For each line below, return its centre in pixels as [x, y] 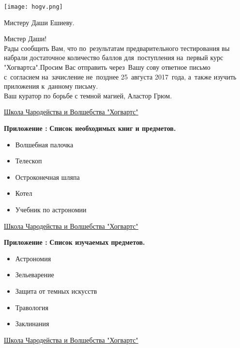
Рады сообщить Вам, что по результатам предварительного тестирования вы [117, 48]
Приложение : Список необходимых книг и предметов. [90, 128]
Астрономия [33, 258]
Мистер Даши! [25, 39]
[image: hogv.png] [33, 7]
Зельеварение [35, 275]
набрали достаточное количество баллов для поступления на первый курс [114, 57]
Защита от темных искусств [56, 291]
